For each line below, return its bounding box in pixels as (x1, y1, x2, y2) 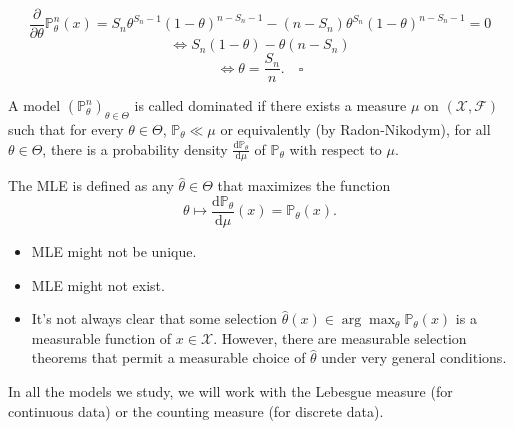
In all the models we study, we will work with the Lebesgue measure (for (8, 380, 453, 401)
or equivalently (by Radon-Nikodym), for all (220, 118, 491, 139)
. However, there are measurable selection (213, 327, 467, 348)
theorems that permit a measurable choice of (31, 347, 306, 368)
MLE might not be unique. (31, 241, 197, 261)
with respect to (289, 138, 382, 159)
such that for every (8, 118, 124, 139)
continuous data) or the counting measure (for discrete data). (8, 400, 384, 421)
